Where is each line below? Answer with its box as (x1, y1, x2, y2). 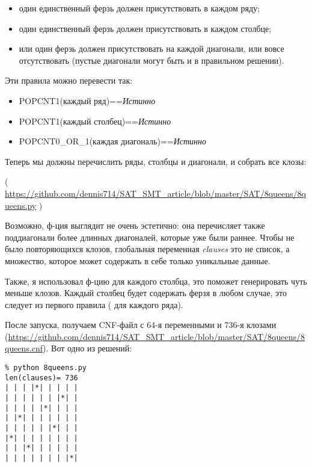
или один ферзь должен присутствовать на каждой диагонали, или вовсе (19, 42, 284, 55)
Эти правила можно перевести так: (5, 74, 133, 87)
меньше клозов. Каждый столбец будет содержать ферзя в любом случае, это (5, 286, 287, 299)
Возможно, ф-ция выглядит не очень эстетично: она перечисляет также (5, 219, 265, 232)
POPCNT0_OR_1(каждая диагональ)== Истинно (19, 135, 207, 147)
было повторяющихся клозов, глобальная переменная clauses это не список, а (5, 243, 290, 255)
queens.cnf (5, 342, 43, 354)
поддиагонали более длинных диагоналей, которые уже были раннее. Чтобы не (5, 230, 295, 243)
